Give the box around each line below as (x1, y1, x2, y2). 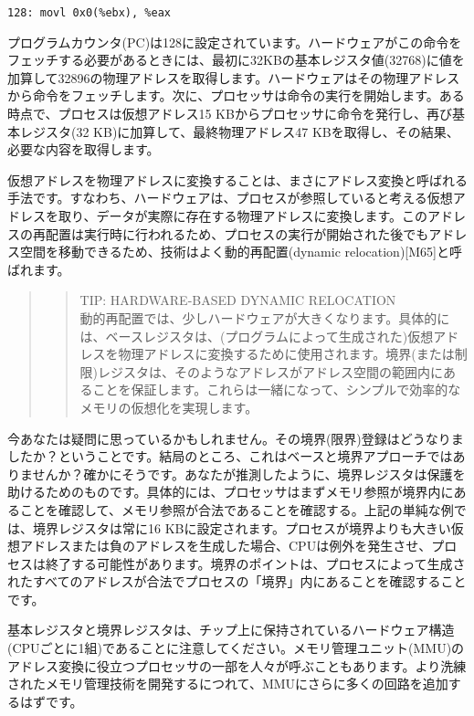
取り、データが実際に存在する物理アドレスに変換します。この (58, 206, 428, 225)
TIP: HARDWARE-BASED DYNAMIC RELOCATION (79, 290, 396, 310)
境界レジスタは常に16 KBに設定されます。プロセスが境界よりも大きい (32, 518, 451, 537)
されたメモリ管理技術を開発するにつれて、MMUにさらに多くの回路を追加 (7, 674, 448, 693)
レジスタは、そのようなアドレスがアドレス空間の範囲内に (98, 362, 444, 381)
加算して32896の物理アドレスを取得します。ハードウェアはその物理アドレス (7, 68, 460, 87)
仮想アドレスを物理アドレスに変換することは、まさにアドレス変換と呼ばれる (7, 170, 468, 189)
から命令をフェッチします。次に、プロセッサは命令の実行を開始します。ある (7, 86, 465, 105)
